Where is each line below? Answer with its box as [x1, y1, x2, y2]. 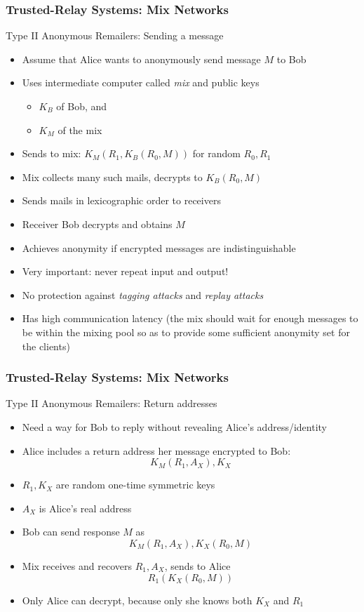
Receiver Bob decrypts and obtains [22, 216, 173, 231]
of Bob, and [56, 99, 107, 113]
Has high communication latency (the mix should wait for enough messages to [22, 311, 358, 326]
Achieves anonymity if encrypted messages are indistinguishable [22, 240, 296, 255]
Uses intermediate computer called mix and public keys [22, 75, 259, 90]
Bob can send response [22, 524, 120, 539]
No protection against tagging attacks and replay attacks [22, 287, 264, 302]
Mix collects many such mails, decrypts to [22, 169, 203, 184]
